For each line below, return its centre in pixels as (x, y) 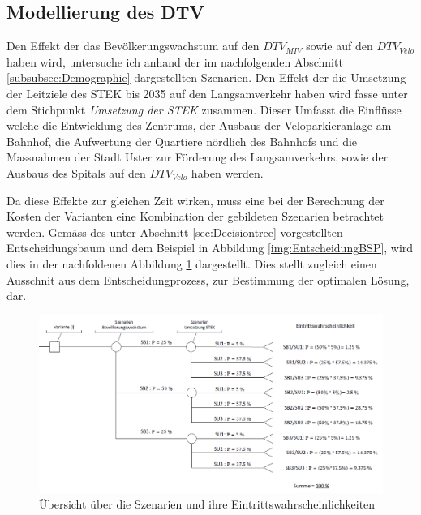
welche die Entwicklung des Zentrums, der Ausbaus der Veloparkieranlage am (199, 125)
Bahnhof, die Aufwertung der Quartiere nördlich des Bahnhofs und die (182, 141)
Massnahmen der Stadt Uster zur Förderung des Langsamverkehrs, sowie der (198, 157)
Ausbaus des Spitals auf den (76, 172)
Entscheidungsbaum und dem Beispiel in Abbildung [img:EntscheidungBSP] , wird (210, 248)
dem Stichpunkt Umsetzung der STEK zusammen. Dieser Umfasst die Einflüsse (204, 109)
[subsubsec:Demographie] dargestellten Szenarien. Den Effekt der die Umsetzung (206, 77)
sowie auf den (339, 46)
